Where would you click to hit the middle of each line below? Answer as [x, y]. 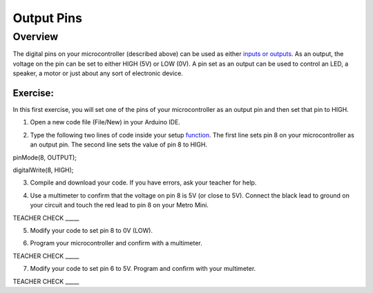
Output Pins [48, 18]
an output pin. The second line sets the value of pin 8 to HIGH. [119, 144]
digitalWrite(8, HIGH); [43, 170]
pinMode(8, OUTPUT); [45, 157]
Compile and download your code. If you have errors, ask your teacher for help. [143, 182]
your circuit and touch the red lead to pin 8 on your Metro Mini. [119, 205]
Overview [36, 37]
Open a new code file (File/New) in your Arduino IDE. [105, 122]
